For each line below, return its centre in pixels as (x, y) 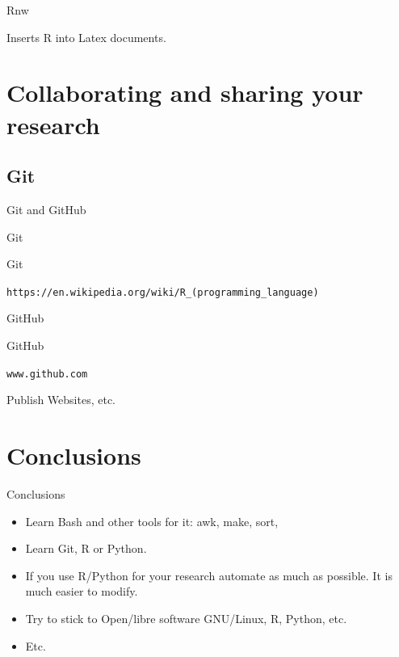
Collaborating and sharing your (185, 93)
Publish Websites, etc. (61, 400)
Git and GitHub (46, 209)
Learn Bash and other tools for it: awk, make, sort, (152, 521)
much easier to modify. (82, 591)
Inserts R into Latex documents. (86, 37)
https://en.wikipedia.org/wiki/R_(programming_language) (163, 292)
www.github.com (47, 374)
